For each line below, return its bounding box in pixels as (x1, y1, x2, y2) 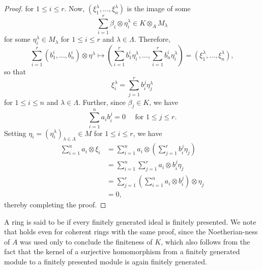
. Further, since (78, 96, 126, 107)
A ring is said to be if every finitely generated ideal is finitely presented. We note (4, 216, 256, 227)
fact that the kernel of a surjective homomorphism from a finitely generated (4, 246, 240, 257)
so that (4, 66, 26, 76)
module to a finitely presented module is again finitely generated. (4, 256, 207, 267)
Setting (4, 127, 26, 138)
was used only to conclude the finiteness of (20, 236, 153, 247)
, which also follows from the (161, 236, 250, 247)
